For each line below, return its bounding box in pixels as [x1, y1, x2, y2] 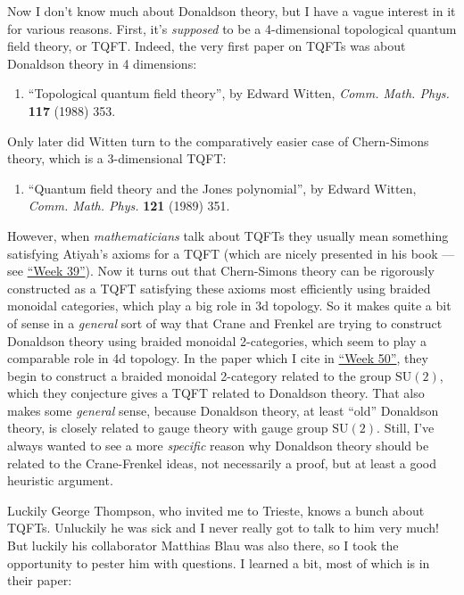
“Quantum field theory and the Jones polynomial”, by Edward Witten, [28, 178, 417, 197]
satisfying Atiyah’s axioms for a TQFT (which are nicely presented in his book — [7, 244, 455, 262]
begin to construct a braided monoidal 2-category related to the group [7, 366, 392, 384]
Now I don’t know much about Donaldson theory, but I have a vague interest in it [7, 2, 456, 20]
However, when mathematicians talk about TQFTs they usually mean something [7, 226, 449, 244]
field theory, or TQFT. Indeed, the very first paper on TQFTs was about [7, 37, 406, 55]
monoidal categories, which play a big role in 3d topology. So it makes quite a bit [7, 296, 452, 315]
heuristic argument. [7, 471, 113, 490]
